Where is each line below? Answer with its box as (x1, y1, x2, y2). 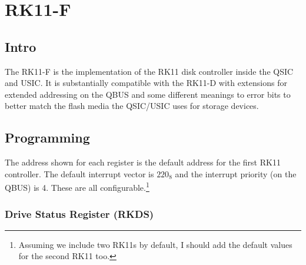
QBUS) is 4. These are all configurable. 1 (5, 180, 149, 193)
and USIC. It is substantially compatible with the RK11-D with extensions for (5, 77, 287, 89)
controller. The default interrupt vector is (5, 167, 154, 180)
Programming (5, 128, 90, 147)
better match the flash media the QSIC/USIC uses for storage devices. (5, 100, 259, 112)
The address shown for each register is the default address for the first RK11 (5, 156, 281, 168)
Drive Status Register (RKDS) (5, 206, 154, 221)
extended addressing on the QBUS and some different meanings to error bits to (5, 88, 291, 100)
